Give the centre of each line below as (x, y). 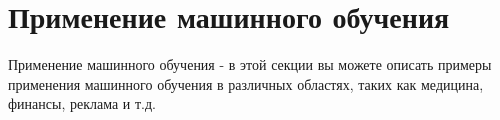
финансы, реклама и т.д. (82, 103)
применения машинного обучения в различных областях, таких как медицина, (246, 83)
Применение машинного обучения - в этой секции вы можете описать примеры (250, 64)
